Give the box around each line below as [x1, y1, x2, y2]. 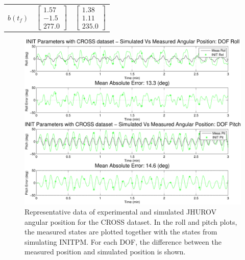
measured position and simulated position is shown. [24, 246, 186, 257]
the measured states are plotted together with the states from [24, 226, 217, 237]
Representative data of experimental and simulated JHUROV [24, 206, 217, 217]
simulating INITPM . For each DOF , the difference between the [24, 236, 222, 247]
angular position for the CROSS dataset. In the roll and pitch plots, [24, 216, 237, 227]
